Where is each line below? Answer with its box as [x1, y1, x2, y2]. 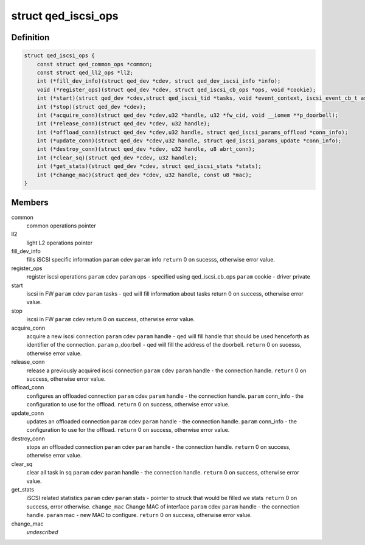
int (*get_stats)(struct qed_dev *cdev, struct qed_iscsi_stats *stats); [36, 163, 262, 170]
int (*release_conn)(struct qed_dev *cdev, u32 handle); [36, 120, 210, 127]
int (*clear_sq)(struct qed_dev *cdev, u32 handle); [36, 154, 198, 161]
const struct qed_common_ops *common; [36, 61, 153, 68]
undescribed [26, 528, 58, 535]
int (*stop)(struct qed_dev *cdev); [36, 103, 146, 110]
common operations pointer [26, 222, 97, 229]
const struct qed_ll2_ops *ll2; [36, 69, 134, 76]
